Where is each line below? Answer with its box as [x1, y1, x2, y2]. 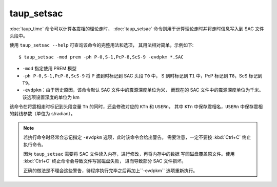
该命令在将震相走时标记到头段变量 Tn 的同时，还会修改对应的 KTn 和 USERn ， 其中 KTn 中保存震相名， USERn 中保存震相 [9, 103, 263, 110]
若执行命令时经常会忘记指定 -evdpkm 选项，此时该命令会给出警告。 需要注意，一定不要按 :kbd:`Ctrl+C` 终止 [23, 134, 251, 140]
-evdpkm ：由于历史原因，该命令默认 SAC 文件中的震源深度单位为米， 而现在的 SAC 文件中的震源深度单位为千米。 [22, 87, 264, 93]
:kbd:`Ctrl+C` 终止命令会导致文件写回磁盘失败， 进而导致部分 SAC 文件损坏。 [23, 158, 187, 164]
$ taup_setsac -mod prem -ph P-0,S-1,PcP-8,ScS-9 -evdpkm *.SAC [18, 54, 184, 60]
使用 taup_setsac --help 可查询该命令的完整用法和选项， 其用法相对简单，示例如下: [9, 42, 194, 48]
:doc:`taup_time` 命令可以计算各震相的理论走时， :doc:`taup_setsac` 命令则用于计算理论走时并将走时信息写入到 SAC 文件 [9, 26, 264, 32]
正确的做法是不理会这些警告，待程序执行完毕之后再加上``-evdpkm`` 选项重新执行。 [23, 167, 198, 174]
